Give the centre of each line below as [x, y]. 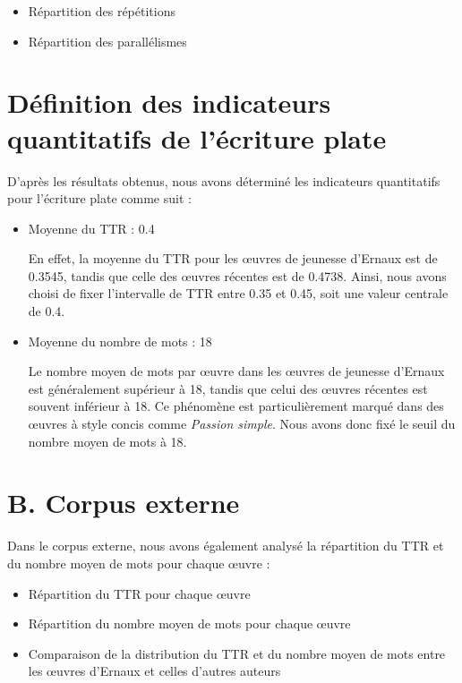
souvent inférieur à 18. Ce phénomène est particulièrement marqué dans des [236, 406]
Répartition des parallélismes [107, 41]
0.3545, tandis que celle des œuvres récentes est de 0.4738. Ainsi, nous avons [237, 275]
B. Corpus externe [124, 503]
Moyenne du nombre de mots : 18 [120, 341]
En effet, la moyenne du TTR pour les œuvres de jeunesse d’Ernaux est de [233, 258]
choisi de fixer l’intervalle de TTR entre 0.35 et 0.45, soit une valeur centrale [238, 293]
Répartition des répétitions [102, 11]
